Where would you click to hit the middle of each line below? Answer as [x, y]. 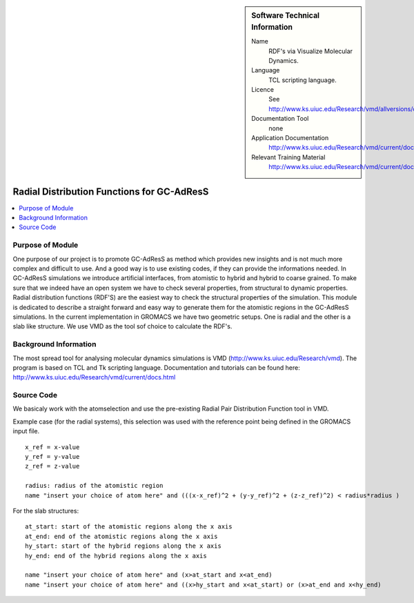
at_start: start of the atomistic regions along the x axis [129, 527]
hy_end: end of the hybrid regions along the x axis [116, 556]
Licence [263, 90]
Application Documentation [290, 138]
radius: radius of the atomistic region [94, 486]
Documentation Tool [280, 119]
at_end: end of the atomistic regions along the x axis [121, 536]
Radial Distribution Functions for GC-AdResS [111, 191]
